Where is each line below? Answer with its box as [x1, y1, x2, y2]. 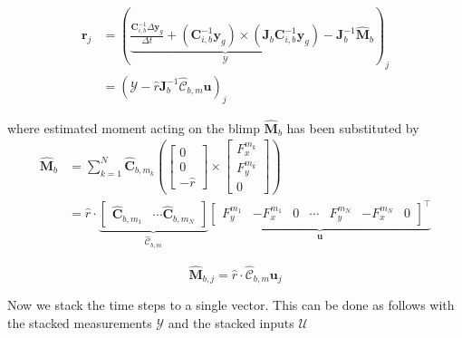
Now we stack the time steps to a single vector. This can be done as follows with [7, 295, 455, 314]
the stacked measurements [7, 313, 152, 332]
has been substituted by [286, 118, 419, 137]
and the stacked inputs [168, 313, 294, 332]
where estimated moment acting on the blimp [7, 118, 260, 137]
